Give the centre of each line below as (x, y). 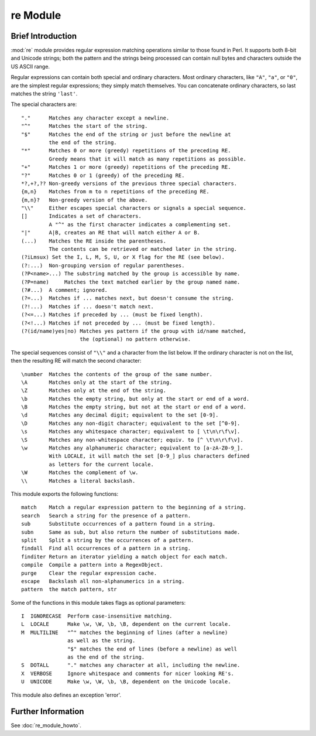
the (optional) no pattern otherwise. (135, 339)
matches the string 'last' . (44, 94)
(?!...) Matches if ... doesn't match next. (88, 306)
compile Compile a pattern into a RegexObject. (92, 565)
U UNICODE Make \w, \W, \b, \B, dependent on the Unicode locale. (126, 682)
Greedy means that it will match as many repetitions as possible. (148, 159)
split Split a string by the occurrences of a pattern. (108, 540)
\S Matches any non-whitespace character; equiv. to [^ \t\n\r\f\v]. (132, 440)
